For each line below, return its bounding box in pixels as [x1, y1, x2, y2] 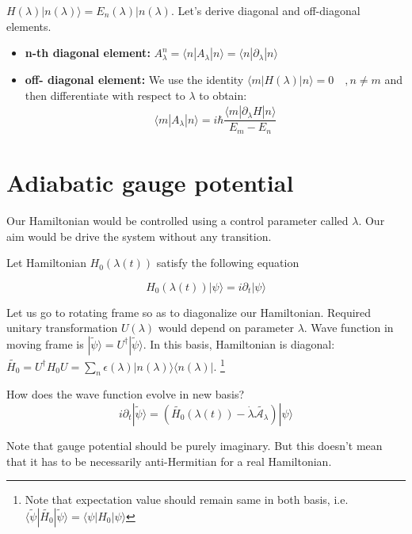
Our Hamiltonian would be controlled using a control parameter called [6, 212, 349, 229]
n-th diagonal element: [25, 44, 151, 61]
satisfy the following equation [156, 254, 299, 271]
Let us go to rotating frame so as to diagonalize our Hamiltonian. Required [6, 303, 372, 320]
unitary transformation [6, 319, 118, 336]
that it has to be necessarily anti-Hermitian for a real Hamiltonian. [6, 452, 332, 469]
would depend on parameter [158, 319, 294, 336]
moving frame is [6, 335, 84, 352]
